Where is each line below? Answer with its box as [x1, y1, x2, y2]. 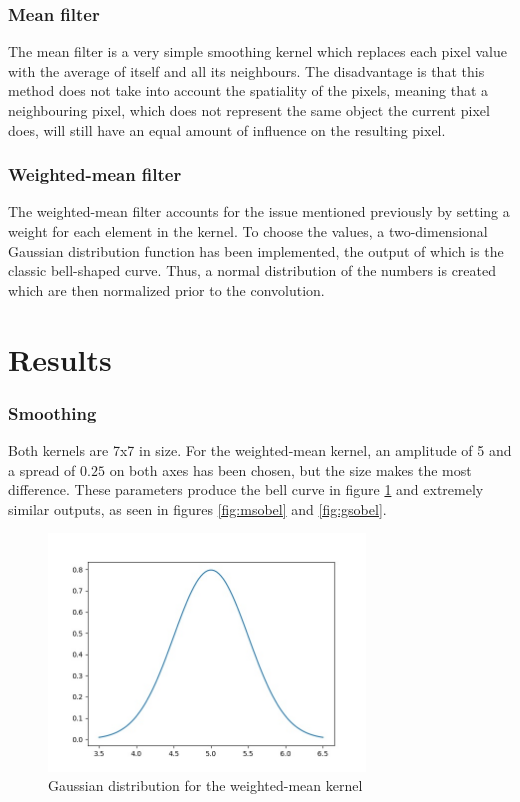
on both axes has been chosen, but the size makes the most [109, 459, 472, 480]
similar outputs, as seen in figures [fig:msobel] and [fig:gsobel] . [8, 498, 387, 519]
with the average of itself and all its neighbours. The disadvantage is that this [8, 60, 485, 81]
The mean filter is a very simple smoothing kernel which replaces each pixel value [8, 41, 507, 62]
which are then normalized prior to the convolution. [8, 279, 325, 300]
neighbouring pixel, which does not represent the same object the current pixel [8, 100, 490, 120]
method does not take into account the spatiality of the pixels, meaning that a [8, 80, 489, 101]
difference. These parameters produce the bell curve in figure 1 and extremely [8, 479, 484, 500]
